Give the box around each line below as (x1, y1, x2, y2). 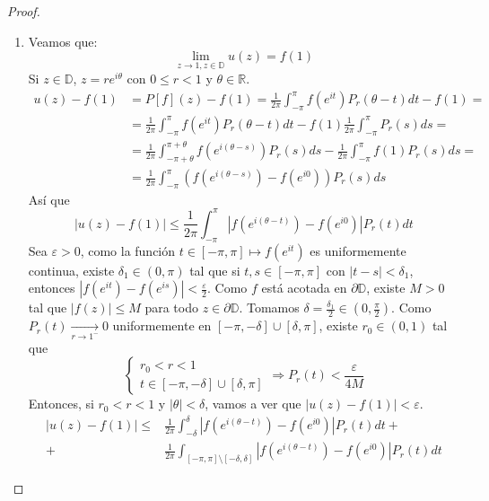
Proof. (7, 2, 40, 20)
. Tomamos (239, 298, 300, 317)
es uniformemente (310, 241, 406, 259)
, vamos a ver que (205, 394, 301, 413)
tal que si (189, 260, 240, 279)
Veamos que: (28, 31, 98, 50)
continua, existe (28, 260, 115, 279)
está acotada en (261, 278, 347, 297)
